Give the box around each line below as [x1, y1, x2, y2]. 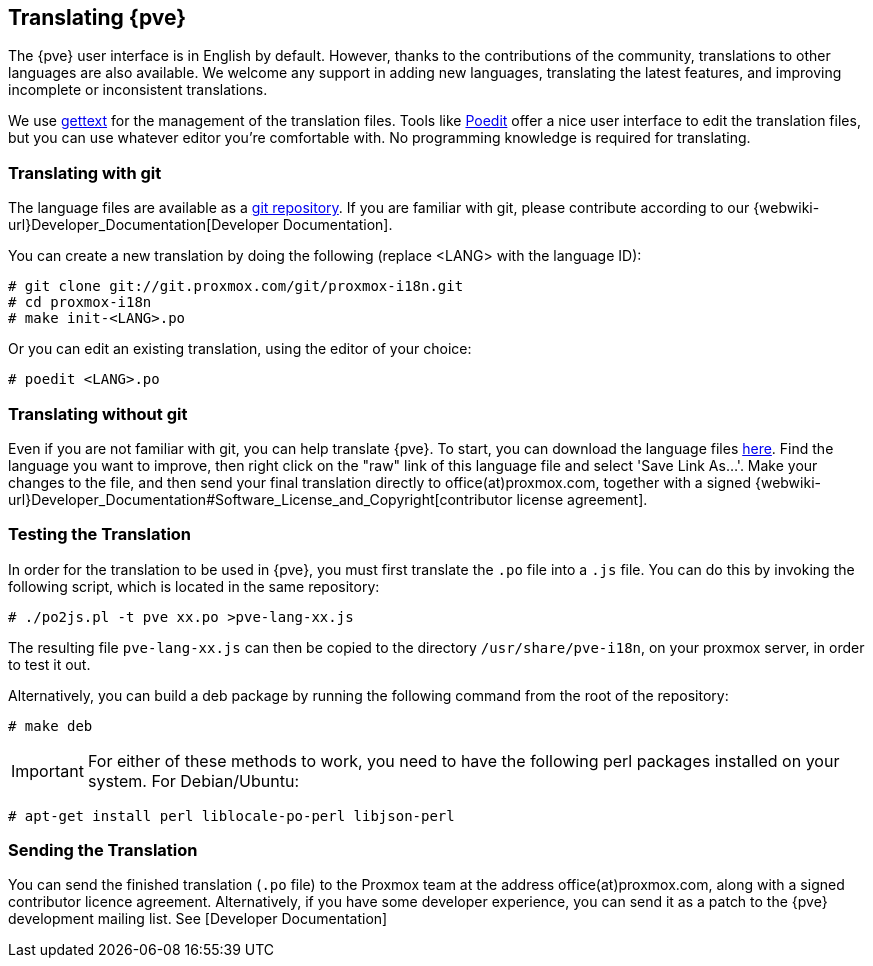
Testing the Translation [8, 524, 192, 545]
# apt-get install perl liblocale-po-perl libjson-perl [8, 807, 455, 824]
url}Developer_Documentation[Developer [8, 216, 279, 234]
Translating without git [8, 403, 188, 424]
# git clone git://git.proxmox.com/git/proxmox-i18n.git [8, 278, 464, 295]
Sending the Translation [8, 840, 198, 861]
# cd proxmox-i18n [8, 294, 152, 311]
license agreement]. [516, 490, 648, 508]
